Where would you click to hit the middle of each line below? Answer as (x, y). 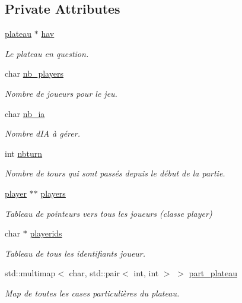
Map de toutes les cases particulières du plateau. (92, 293)
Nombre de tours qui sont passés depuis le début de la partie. (115, 173)
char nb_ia (25, 113)
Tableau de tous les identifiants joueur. (75, 253)
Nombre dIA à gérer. (42, 133)
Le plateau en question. (47, 53)
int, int (146, 273)
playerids (46, 233)
